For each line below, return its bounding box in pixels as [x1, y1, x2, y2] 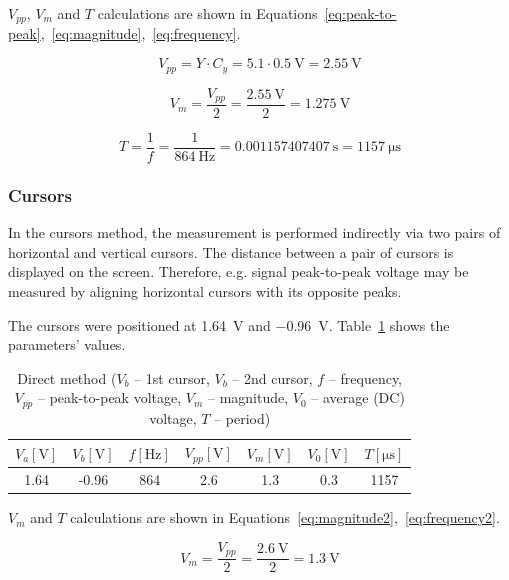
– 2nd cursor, [232, 367, 313, 388]
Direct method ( [17, 367, 117, 388]
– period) [214, 407, 271, 428]
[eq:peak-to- [324, 3, 397, 23]
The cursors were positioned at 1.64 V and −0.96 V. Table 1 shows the [8, 314, 450, 335]
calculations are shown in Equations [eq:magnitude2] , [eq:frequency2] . [70, 507, 500, 528]
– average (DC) [311, 387, 405, 408]
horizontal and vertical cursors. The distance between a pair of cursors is [8, 241, 454, 262]
